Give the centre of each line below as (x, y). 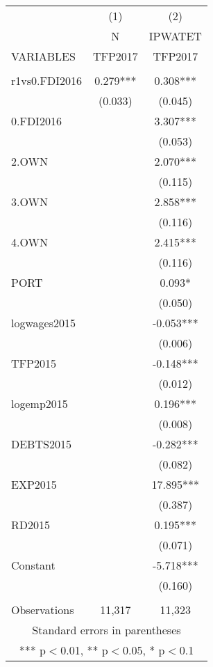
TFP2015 (34, 363)
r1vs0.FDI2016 (46, 80)
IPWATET (175, 36)
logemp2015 (40, 403)
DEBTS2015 (41, 444)
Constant (33, 565)
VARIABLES (43, 56)
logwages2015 (43, 323)
